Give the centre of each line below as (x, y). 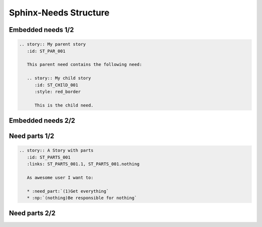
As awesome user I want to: (60, 177)
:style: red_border (58, 91)
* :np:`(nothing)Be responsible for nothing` (82, 198)
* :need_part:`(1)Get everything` (68, 191)
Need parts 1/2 (32, 136)
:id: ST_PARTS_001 (49, 157)
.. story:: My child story (59, 78)
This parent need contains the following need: (85, 65)
